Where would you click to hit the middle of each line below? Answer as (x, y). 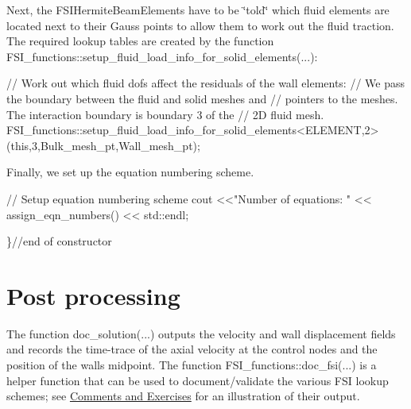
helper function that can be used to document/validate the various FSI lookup (198, 380)
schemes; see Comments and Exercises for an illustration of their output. (183, 396)
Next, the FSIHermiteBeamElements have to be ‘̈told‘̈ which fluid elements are (198, 10)
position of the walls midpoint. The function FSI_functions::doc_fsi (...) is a (192, 365)
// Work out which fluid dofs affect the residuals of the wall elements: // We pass (206, 83)
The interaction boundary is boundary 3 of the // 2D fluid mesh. (165, 114)
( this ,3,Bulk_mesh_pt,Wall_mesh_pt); (103, 145)
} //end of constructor (59, 241)
